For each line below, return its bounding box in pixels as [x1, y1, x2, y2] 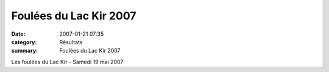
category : [11, 38, 37, 45]
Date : [11, 30, 26, 38]
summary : [11, 47, 38, 54]
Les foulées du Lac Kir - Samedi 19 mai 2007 [11, 58, 124, 65]
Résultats [59, 38, 83, 45]
